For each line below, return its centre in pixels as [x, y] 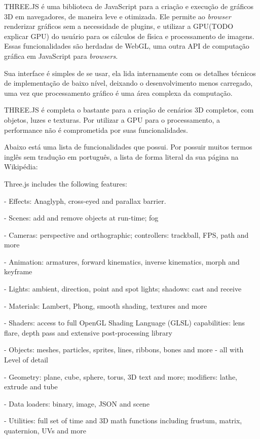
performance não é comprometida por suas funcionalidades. [96, 130]
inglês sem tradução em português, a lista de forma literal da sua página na [121, 156]
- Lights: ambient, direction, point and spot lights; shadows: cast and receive [123, 289]
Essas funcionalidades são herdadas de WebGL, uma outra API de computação [127, 46]
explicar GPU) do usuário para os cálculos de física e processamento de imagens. [129, 36]
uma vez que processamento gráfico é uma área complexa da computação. [118, 93]
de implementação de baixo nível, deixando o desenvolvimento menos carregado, [128, 83]
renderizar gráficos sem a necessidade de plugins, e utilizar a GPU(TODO [119, 26]
